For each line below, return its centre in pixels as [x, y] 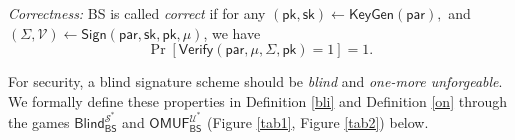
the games [39, 122]
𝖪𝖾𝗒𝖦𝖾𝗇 [371, 15]
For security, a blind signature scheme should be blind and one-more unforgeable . [255, 81]
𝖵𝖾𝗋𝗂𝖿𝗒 [196, 50]
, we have [232, 32]
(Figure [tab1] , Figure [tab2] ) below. [317, 122]
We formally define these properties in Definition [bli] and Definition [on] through [257, 100]
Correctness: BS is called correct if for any [137, 13]
